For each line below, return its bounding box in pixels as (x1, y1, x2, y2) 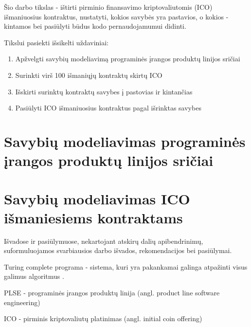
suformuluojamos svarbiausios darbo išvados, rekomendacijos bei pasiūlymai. (4, 245, 232, 255)
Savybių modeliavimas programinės (4, 131, 246, 151)
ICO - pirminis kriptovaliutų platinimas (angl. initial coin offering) (4, 313, 202, 324)
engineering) (4, 297, 40, 307)
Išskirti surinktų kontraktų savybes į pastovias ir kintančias (15, 86, 193, 96)
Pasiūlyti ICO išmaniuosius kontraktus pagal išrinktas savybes (15, 103, 201, 113)
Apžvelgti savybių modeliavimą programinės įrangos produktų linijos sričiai (15, 54, 240, 64)
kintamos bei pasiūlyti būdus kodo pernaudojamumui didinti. (4, 21, 186, 31)
